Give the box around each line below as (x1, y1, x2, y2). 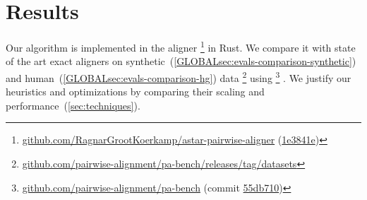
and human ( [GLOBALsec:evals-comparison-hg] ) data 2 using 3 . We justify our (6, 68, 351, 85)
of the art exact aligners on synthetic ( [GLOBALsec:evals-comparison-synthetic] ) (6, 54, 356, 69)
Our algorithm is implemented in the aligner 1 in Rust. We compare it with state (6, 38, 356, 54)
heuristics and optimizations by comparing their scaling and (6, 84, 265, 99)
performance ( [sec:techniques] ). (6, 98, 140, 112)
